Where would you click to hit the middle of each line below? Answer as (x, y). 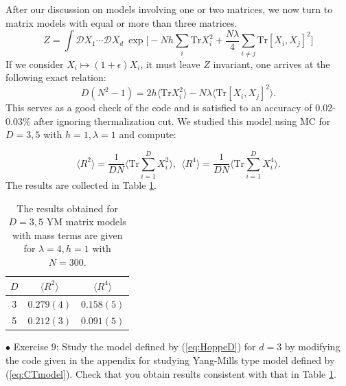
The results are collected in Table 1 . (81, 185)
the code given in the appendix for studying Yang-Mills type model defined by (170, 360)
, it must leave (170, 64)
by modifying (312, 347)
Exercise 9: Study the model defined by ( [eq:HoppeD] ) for (135, 347)
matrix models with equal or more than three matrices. (122, 22)
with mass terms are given (67, 235)
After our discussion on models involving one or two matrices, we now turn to (169, 9)
